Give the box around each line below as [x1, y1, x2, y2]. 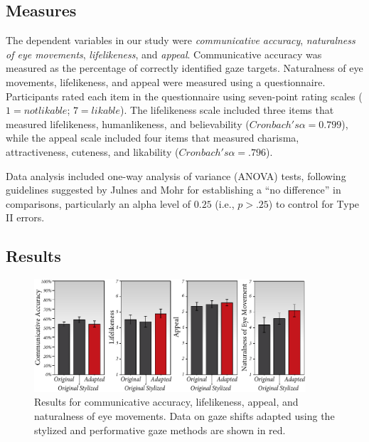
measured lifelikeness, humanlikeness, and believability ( [6, 116, 250, 131]
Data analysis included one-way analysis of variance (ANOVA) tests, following [6, 168, 346, 183]
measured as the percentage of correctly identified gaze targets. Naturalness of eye [6, 60, 363, 75]
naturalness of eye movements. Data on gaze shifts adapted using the [34, 409, 335, 423]
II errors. [6, 210, 45, 225]
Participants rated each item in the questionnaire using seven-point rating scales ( [6, 88, 363, 103]
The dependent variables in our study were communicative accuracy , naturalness [6, 33, 355, 48]
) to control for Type [268, 196, 360, 211]
